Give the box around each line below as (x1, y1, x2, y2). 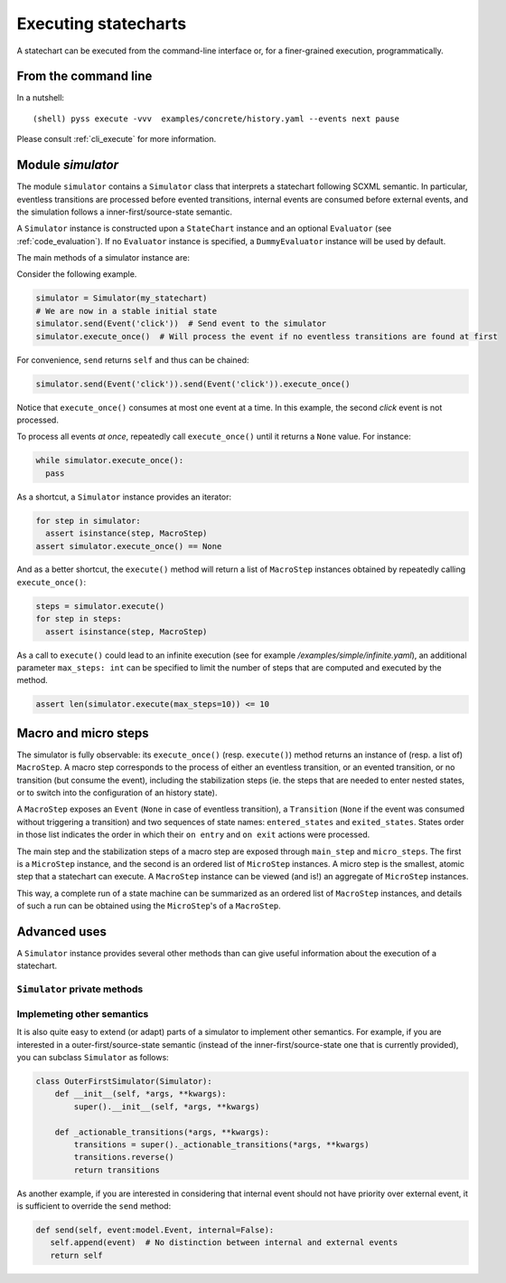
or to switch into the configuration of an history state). (16, 787, 218, 798)
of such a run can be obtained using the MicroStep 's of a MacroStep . (16, 900, 282, 911)
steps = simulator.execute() (35, 601, 165, 611)
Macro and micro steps (16, 725, 149, 741)
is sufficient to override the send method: (16, 1201, 172, 1212)
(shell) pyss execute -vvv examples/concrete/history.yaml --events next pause (33, 113, 400, 124)
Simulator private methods (16, 983, 144, 995)
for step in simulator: (35, 516, 142, 526)
